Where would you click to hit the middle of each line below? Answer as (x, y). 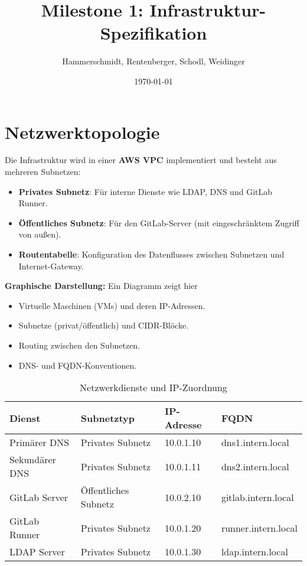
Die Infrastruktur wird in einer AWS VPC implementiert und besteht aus (141, 160)
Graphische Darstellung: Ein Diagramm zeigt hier (101, 286)
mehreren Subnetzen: (43, 172)
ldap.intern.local (254, 552)
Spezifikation (153, 33)
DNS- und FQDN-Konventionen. (78, 365)
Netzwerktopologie (82, 131)
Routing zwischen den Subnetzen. (79, 345)
